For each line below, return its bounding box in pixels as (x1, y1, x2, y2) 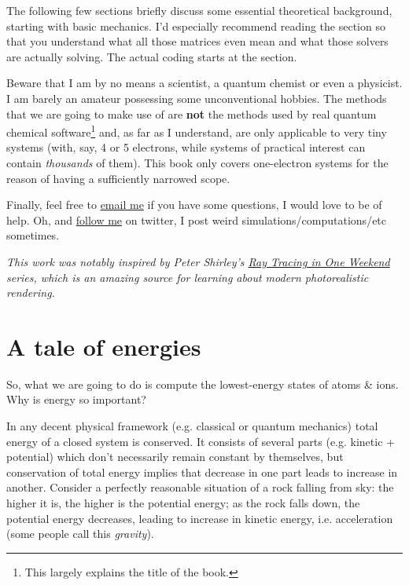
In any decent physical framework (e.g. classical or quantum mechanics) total (6, 418, 378, 434)
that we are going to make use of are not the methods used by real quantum (6, 105, 377, 122)
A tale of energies (6, 330, 201, 362)
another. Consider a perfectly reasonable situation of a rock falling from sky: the (6, 479, 394, 495)
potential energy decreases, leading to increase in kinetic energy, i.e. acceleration (6, 510, 393, 526)
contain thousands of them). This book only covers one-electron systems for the (6, 155, 389, 170)
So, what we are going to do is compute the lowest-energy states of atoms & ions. (6, 375, 399, 392)
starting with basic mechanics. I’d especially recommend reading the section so (6, 17, 385, 34)
